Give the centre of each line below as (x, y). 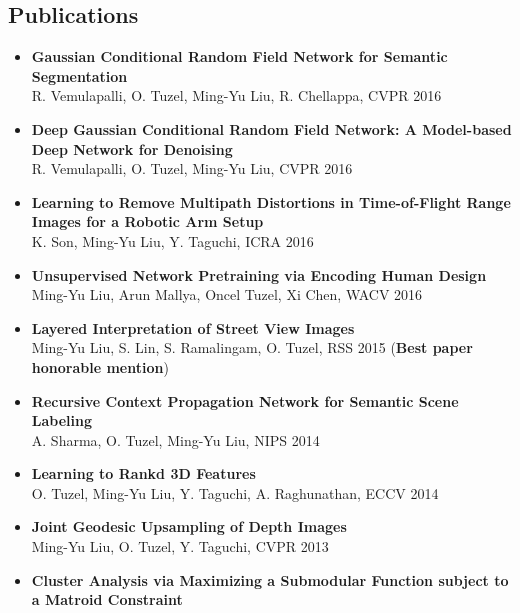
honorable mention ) (100, 366)
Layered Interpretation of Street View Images (193, 327)
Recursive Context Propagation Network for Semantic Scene (245, 400)
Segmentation (79, 75)
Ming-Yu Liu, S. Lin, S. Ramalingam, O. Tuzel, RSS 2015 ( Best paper (252, 347)
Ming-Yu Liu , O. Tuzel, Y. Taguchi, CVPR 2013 (180, 546)
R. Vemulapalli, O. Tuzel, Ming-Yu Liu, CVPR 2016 (192, 168)
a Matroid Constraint (107, 599)
